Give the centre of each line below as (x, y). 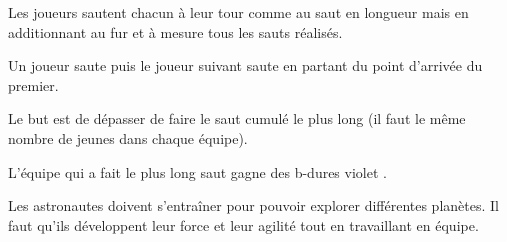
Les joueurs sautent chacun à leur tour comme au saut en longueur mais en (238, 12)
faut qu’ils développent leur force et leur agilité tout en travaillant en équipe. (243, 224)
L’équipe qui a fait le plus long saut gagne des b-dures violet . (197, 171)
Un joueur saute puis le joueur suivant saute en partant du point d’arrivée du (245, 65)
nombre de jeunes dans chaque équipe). (128, 137)
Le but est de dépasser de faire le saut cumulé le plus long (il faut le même (237, 118)
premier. (33, 84)
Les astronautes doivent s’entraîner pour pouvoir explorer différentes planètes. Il (253, 205)
